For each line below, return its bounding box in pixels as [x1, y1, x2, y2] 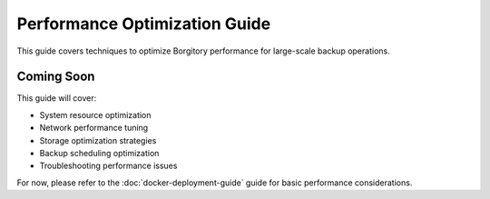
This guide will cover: [16, 93, 97, 104]
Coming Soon [16, 69, 95, 85]
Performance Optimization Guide [16, 14, 271, 34]
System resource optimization [39, 109, 152, 120]
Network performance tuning [39, 123, 149, 134]
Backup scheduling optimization [39, 148, 160, 159]
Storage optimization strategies [39, 134, 157, 145]
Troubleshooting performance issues [39, 160, 178, 172]
